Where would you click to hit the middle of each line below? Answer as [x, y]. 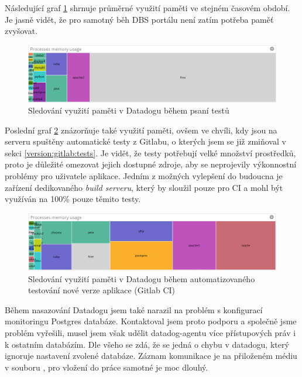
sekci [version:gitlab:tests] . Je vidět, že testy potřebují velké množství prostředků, [150, 152]
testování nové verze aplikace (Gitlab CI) [102, 290]
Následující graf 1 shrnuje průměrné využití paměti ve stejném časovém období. [147, 8]
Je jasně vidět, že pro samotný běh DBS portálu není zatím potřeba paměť [139, 19]
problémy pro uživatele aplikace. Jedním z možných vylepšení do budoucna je [144, 176]
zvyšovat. [21, 31]
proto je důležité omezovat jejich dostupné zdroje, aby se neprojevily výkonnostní [151, 164]
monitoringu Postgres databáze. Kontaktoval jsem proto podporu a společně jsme [151, 321]
